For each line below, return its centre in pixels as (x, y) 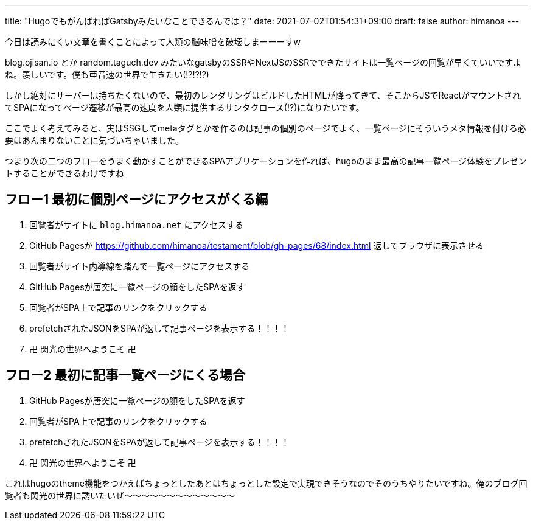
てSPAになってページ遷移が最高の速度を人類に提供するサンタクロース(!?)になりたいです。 (185, 107)
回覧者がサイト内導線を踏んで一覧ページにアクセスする (140, 266)
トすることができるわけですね (64, 173)
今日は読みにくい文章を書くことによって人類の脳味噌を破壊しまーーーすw (153, 42)
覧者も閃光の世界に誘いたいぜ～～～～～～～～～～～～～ (120, 495)
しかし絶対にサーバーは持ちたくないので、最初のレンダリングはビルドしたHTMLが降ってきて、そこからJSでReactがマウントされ (263, 95)
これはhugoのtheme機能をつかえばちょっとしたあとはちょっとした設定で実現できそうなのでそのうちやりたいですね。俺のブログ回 (266, 483)
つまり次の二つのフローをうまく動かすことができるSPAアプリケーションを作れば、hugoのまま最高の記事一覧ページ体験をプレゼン (266, 161)
